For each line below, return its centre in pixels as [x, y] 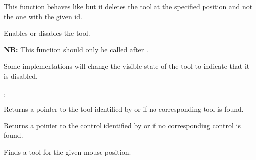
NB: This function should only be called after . [76, 49]
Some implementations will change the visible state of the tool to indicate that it [127, 66]
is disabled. [21, 75]
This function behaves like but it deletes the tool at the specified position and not [128, 6]
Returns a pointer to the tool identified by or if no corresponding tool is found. [124, 109]
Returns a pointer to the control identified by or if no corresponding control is [122, 125]
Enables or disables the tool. [47, 33]
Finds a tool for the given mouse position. [68, 151]
